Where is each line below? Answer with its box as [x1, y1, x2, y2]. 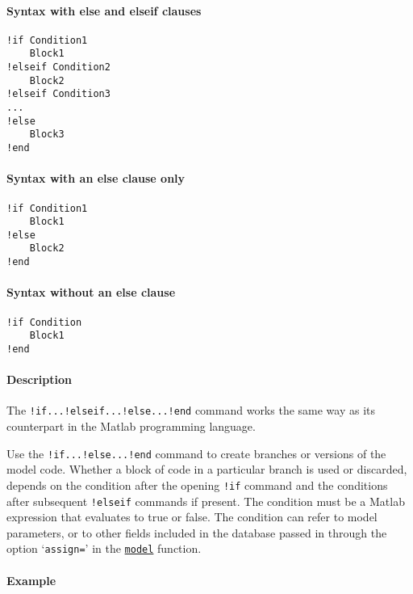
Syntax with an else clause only [6, 170, 186, 187]
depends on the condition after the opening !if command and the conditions [6, 476, 388, 493]
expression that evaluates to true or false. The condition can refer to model [6, 508, 378, 525]
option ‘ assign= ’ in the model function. [6, 540, 202, 557]
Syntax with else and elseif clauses [6, 2, 202, 19]
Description [6, 371, 73, 388]
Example [6, 571, 56, 588]
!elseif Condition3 [6, 88, 111, 100]
